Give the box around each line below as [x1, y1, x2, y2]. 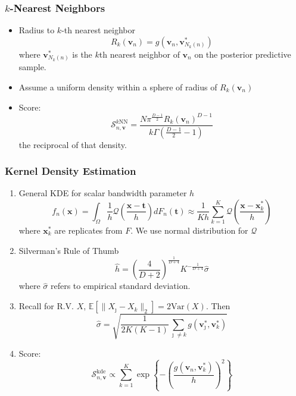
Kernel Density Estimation [5, 164, 136, 178]
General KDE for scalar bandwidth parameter [18, 187, 187, 199]
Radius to [18, 24, 55, 36]
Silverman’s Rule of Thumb [18, 244, 119, 256]
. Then [205, 300, 230, 312]
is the [72, 48, 92, 60]
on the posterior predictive [194, 48, 291, 60]
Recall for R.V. [18, 300, 74, 312]
